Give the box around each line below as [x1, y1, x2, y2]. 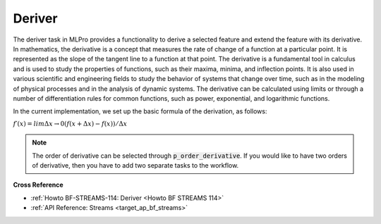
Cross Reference [13, 180, 64, 189]
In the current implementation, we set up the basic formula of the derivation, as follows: [13, 107, 267, 116]
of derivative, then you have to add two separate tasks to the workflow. [32, 161, 239, 170]
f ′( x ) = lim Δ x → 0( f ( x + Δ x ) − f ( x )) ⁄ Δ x [13, 120, 128, 127]
